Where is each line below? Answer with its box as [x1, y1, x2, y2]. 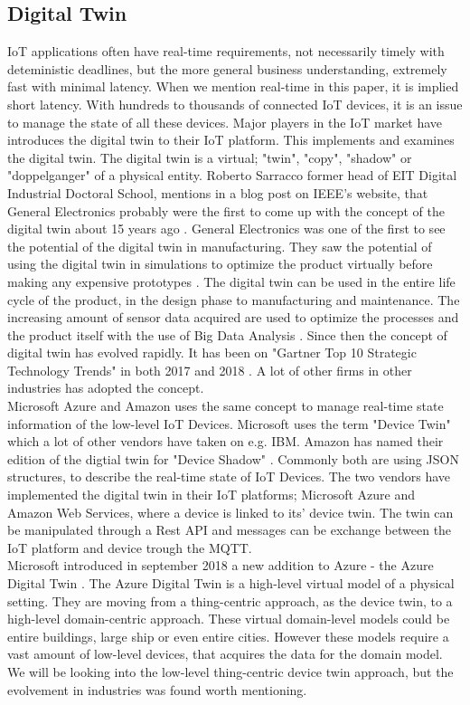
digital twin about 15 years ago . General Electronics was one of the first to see [7, 219, 446, 238]
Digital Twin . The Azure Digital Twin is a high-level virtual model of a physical [7, 574, 455, 593]
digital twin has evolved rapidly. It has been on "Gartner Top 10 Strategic [7, 343, 417, 362]
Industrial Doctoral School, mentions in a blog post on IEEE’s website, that [7, 183, 428, 202]
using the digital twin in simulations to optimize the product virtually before [7, 254, 433, 273]
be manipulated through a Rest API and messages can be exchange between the [7, 520, 452, 539]
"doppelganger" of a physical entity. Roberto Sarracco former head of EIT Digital [7, 166, 457, 185]
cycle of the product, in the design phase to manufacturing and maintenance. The [7, 290, 460, 309]
